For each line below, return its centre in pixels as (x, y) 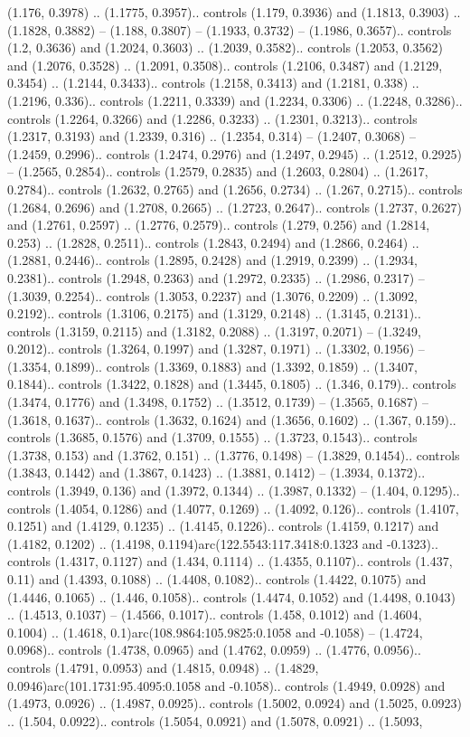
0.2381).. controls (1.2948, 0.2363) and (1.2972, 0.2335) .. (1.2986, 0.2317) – (216, 277)
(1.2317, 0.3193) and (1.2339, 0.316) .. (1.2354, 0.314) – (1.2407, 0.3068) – (211, 136)
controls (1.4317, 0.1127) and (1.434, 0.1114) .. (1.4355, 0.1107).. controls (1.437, (230, 561)
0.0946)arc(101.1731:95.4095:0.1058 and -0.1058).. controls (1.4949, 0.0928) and (226, 685)
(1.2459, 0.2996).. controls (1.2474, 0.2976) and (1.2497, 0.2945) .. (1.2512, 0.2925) (235, 153)
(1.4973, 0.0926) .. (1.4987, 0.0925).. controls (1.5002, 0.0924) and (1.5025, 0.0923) (235, 703)
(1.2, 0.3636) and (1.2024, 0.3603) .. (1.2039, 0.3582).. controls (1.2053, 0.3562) (225, 47)
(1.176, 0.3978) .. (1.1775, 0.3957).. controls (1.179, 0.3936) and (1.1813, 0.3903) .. (234, 12)
